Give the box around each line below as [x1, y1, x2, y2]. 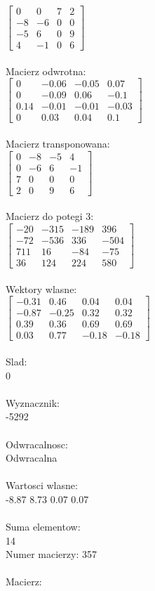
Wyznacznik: [6, 395, 60, 410]
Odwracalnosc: [6, 436, 68, 451]
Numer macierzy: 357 [6, 547, 97, 561]
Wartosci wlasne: [6, 478, 78, 493]
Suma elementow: [6, 519, 81, 534]
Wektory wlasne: [6, 281, 77, 296]
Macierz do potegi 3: [6, 209, 94, 223]
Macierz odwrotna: [6, 63, 86, 78]
